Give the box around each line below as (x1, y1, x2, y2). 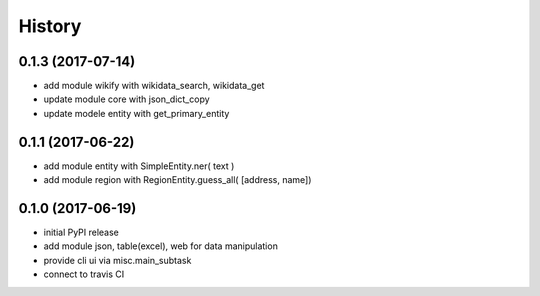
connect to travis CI (43, 268, 125, 280)
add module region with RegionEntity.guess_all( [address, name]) (43, 174, 312, 186)
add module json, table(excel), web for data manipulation (43, 240, 279, 252)
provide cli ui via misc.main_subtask (43, 254, 192, 266)
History (18, 15, 82, 37)
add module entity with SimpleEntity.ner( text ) (43, 160, 235, 172)
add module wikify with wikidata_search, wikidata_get (43, 80, 265, 92)
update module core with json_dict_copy (43, 93, 210, 105)
